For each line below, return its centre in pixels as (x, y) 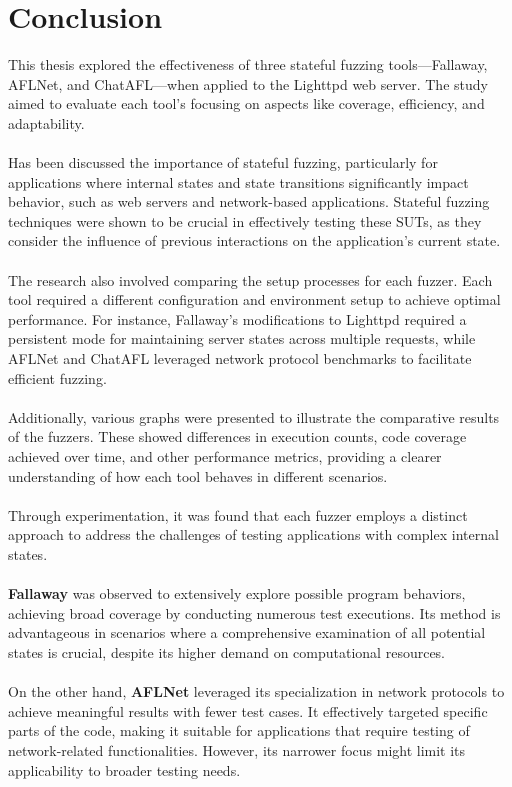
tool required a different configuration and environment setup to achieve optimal (254, 299)
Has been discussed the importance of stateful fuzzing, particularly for (223, 162)
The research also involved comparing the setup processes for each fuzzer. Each (250, 279)
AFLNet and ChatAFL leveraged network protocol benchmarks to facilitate (240, 358)
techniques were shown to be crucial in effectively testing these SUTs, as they (245, 220)
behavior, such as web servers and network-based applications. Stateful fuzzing (249, 201)
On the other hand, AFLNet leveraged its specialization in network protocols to (256, 691)
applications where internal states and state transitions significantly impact (238, 181)
